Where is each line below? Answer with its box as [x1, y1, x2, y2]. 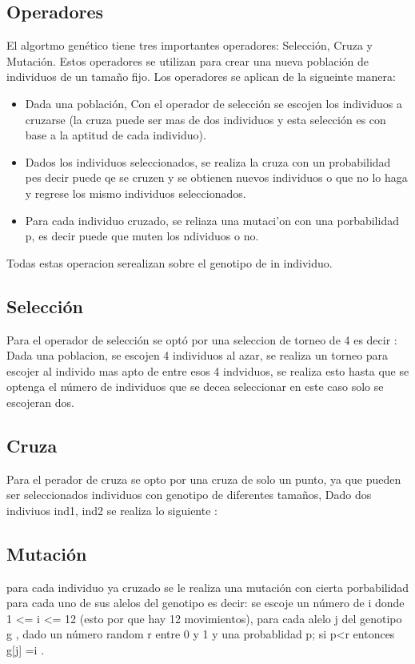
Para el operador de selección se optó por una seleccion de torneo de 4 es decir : [6, 331, 397, 348]
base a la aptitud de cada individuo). [25, 127, 206, 143]
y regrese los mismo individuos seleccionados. [25, 184, 246, 201]
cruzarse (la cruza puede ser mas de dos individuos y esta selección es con [25, 111, 386, 127]
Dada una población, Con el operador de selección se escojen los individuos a [25, 95, 403, 111]
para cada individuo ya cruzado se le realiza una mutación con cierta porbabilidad [6, 578, 409, 595]
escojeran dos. [6, 393, 74, 410]
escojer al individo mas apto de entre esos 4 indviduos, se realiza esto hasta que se [6, 362, 409, 379]
